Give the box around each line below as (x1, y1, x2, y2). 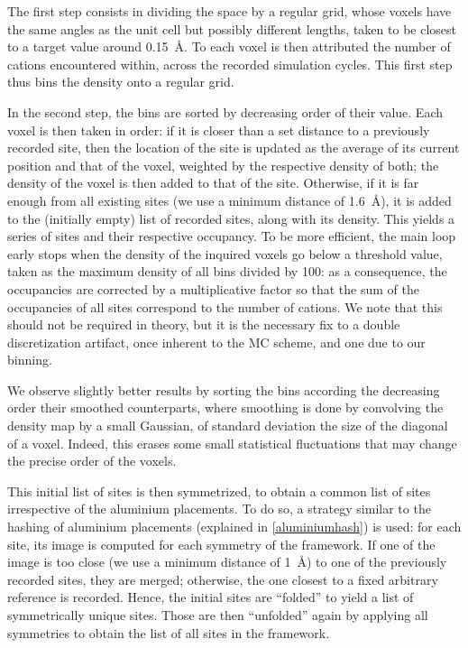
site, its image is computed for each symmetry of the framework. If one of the (7, 534, 436, 553)
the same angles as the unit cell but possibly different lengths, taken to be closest (7, 19, 456, 38)
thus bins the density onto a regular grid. (7, 72, 234, 91)
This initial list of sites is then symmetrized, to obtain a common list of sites (7, 481, 431, 500)
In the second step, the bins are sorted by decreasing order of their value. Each (7, 102, 444, 121)
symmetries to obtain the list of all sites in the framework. (7, 623, 330, 642)
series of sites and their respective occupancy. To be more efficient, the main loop (7, 227, 456, 245)
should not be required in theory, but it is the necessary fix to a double (7, 315, 400, 334)
